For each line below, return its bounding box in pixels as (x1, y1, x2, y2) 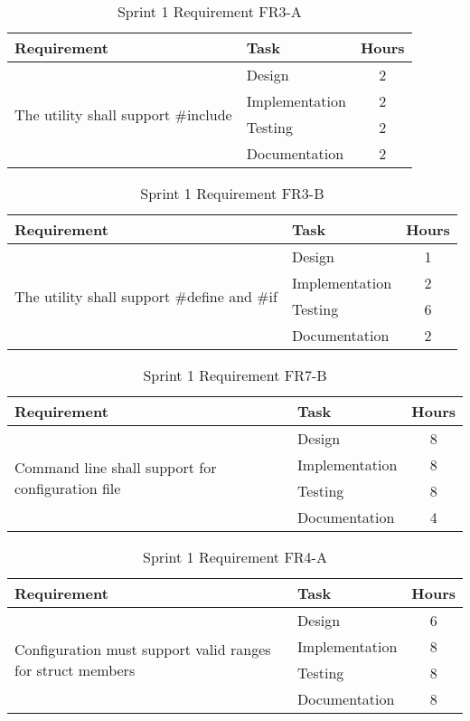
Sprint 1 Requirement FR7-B (143, 365, 327, 385)
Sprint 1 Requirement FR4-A (143, 546, 327, 567)
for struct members (14, 659, 136, 680)
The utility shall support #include (14, 103, 232, 125)
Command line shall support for (14, 457, 217, 478)
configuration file (14, 478, 121, 498)
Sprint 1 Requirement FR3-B (140, 183, 324, 204)
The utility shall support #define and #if (14, 285, 277, 307)
